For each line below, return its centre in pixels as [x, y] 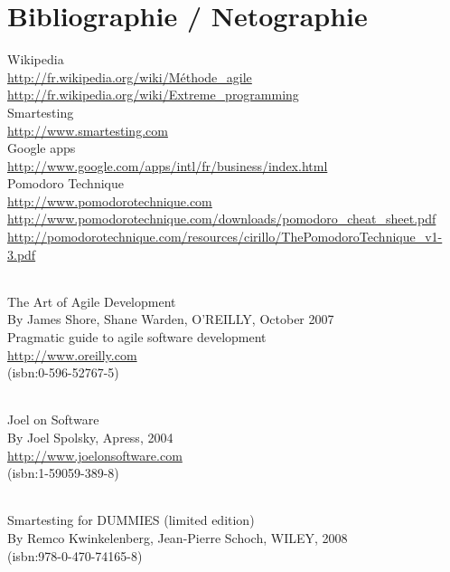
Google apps [42, 148]
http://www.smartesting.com [88, 130]
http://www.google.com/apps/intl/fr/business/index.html [168, 165]
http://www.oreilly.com [72, 354]
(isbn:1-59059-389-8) [63, 473]
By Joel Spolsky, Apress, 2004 [90, 438]
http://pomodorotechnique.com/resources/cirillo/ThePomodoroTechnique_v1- [225, 237]
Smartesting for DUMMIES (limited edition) [131, 520]
